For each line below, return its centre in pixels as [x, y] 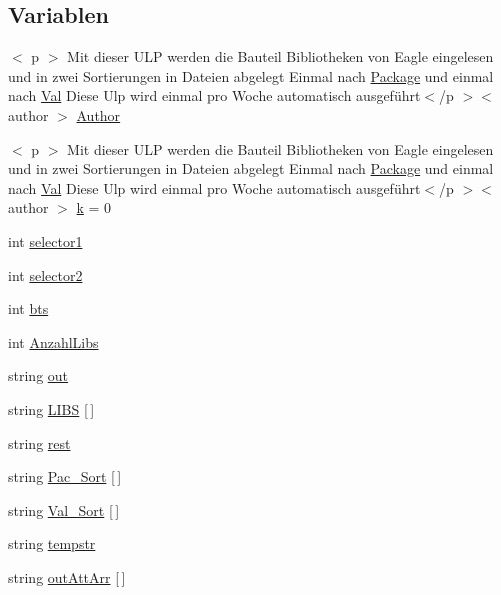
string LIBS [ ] [51, 408]
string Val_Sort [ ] [64, 509]
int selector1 [45, 240]
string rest [39, 442]
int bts [28, 308]
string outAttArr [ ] [67, 576]
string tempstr [52, 543]
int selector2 [45, 274]
